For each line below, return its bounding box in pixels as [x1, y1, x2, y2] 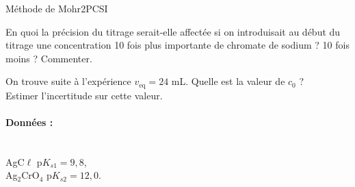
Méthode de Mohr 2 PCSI [5, 1, 108, 15]
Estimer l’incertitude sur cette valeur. [5, 88, 163, 102]
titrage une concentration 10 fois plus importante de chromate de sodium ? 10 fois [5, 38, 350, 52]
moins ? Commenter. [5, 51, 92, 65]
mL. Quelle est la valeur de [171, 74, 285, 88]
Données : [5, 115, 53, 129]
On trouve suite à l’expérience [5, 74, 131, 88]
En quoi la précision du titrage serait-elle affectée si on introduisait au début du [5, 24, 341, 38]
